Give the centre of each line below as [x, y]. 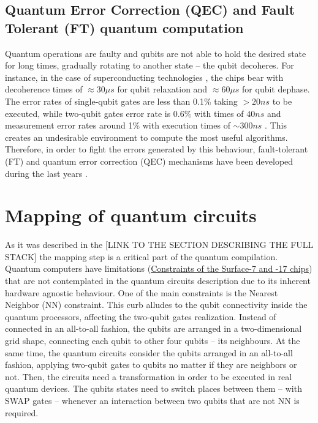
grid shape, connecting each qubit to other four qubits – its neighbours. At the [153, 340]
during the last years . [46, 173]
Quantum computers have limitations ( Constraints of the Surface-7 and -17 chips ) [159, 268]
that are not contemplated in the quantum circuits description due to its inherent [158, 281]
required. [22, 412]
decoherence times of [44, 89]
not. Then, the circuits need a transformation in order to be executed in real [149, 376]
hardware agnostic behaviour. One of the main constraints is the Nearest [142, 292]
